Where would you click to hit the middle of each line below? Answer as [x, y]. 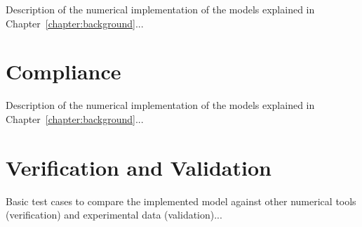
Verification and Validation [139, 167]
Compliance [63, 71]
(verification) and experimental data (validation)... [114, 215]
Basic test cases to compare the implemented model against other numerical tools [181, 201]
